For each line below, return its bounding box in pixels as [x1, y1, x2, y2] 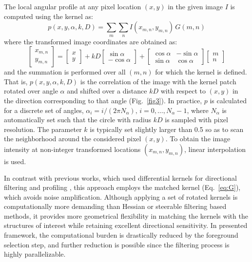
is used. [4, 156, 26, 166]
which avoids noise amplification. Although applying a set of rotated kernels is [4, 191, 238, 202]
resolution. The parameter [4, 124, 82, 134]
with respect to [160, 86, 206, 96]
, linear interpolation [184, 144, 246, 154]
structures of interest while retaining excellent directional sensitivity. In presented [4, 220, 248, 230]
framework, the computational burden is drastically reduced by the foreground [4, 230, 238, 240]
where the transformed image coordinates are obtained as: [4, 36, 177, 46]
